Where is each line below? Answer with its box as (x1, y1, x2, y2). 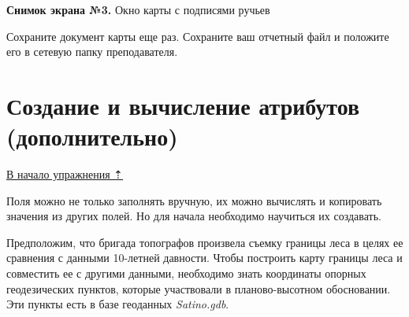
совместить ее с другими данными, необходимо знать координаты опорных (6, 265, 366, 282)
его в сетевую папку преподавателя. (6, 43, 178, 60)
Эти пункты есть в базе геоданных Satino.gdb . (6, 296, 229, 312)
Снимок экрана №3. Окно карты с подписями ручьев (6, 2, 270, 17)
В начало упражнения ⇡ (6, 166, 124, 182)
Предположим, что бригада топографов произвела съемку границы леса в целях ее (6, 234, 403, 250)
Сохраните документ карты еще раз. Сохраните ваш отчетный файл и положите (6, 28, 389, 44)
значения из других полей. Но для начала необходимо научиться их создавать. (6, 208, 381, 224)
